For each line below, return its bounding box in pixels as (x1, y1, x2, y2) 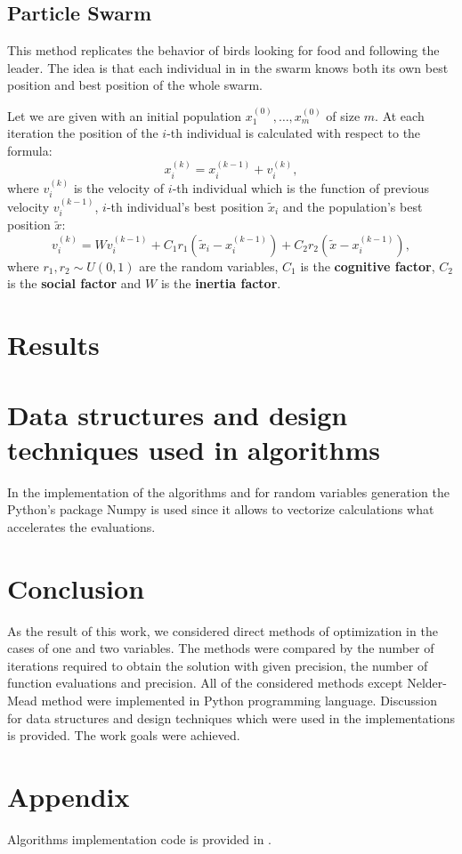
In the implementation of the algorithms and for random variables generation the (7, 482, 450, 501)
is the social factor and (7, 274, 142, 293)
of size (326, 106, 361, 125)
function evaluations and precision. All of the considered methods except (7, 673, 403, 692)
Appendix (7, 778, 130, 814)
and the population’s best (282, 197, 423, 215)
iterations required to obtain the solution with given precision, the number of (7, 656, 428, 674)
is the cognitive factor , (300, 256, 435, 275)
